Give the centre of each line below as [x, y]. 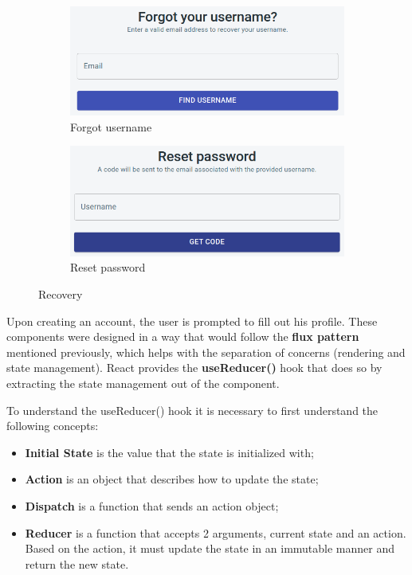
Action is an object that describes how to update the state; [172, 479]
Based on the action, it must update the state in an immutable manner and [210, 548]
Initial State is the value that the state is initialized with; [169, 452]
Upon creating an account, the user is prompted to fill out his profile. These [192, 321]
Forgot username [111, 126]
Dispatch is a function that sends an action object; [152, 505]
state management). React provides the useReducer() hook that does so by [194, 368]
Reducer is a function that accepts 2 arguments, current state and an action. [216, 532]
